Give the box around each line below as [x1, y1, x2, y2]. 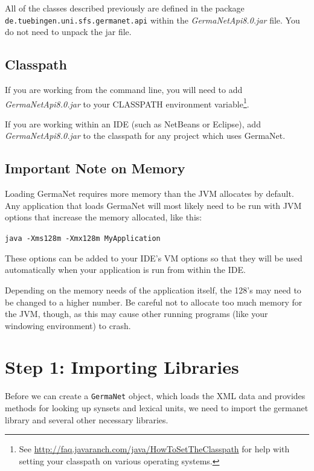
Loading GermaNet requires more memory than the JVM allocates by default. [5, 187, 294, 200]
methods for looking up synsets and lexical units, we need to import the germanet [5, 402, 309, 414]
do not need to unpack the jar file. [5, 25, 132, 38]
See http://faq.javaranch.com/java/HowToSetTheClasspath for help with [19, 443, 290, 455]
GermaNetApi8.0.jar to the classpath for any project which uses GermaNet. [5, 129, 286, 142]
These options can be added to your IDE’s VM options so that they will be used [5, 251, 303, 264]
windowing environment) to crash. [5, 319, 131, 332]
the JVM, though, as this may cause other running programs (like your [5, 307, 268, 320]
